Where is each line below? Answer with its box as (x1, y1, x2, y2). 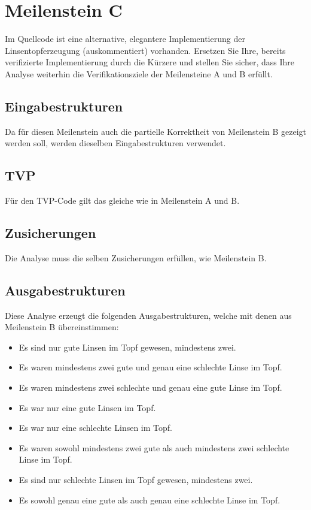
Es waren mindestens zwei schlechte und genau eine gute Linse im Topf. (19, 381, 282, 394)
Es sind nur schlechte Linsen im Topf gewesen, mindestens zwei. (19, 473, 253, 486)
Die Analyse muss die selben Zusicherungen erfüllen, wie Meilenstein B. (5, 251, 267, 264)
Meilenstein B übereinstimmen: (5, 321, 119, 333)
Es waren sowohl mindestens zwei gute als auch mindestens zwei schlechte (19, 441, 289, 454)
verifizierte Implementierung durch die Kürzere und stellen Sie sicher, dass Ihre (5, 56, 294, 68)
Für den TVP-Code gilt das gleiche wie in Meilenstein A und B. (5, 194, 240, 207)
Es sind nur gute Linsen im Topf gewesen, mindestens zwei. (19, 340, 236, 353)
